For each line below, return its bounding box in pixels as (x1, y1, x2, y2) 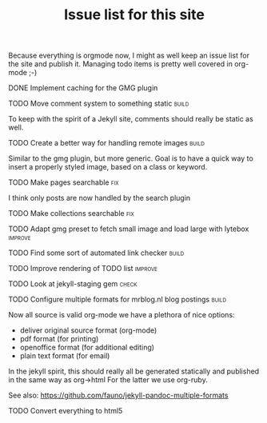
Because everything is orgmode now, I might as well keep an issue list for (8, 50, 250, 61)
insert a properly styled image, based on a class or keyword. (8, 162, 208, 172)
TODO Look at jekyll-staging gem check (8, 279, 137, 289)
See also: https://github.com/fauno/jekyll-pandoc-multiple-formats (8, 390, 229, 401)
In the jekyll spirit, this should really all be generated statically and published (8, 366, 260, 377)
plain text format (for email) (19, 351, 110, 361)
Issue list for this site (63, 6, 205, 24)
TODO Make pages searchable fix (8, 178, 119, 187)
